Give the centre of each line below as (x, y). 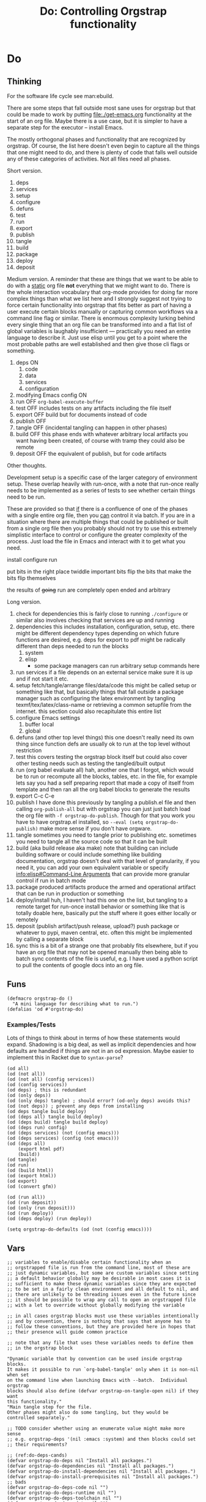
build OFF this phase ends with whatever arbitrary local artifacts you (102, 434)
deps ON (27, 362)
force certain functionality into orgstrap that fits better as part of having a (99, 305)
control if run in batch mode (51, 881)
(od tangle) (22, 1160)
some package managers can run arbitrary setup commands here (117, 666)
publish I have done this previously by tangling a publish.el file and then (106, 802)
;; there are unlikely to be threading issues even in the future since (101, 1294)
